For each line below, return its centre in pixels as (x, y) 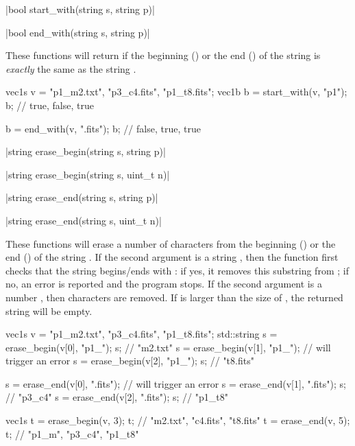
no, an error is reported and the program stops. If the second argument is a (164, 284)
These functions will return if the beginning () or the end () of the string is (163, 55)
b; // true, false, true (50, 105)
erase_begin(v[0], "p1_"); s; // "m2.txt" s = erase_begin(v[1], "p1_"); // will (168, 347)
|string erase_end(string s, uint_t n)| (84, 220)
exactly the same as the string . (71, 68)
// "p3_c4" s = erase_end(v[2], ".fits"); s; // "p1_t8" (117, 397)
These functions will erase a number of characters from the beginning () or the (171, 243)
